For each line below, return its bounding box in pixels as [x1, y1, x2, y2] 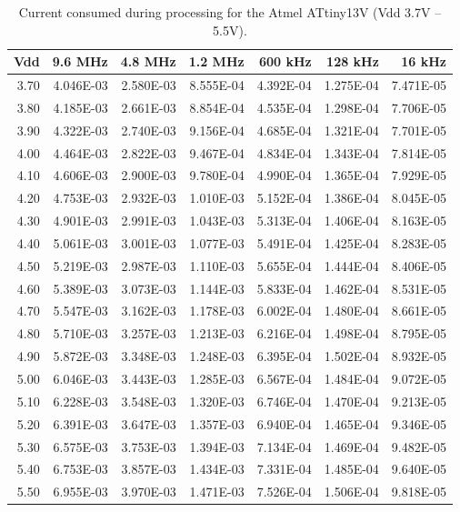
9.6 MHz [52, 52, 108, 71]
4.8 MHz [120, 52, 176, 71]
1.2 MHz [188, 52, 245, 71]
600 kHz [259, 52, 312, 71]
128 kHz [326, 52, 379, 71]
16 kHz [401, 52, 446, 71]
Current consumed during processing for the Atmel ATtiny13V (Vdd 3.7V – [18, 3, 442, 21]
